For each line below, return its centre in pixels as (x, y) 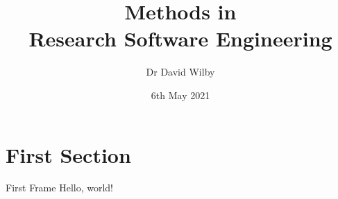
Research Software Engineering (180, 38)
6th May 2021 (180, 95)
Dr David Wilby (180, 72)
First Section (68, 154)
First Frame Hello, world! (59, 188)
